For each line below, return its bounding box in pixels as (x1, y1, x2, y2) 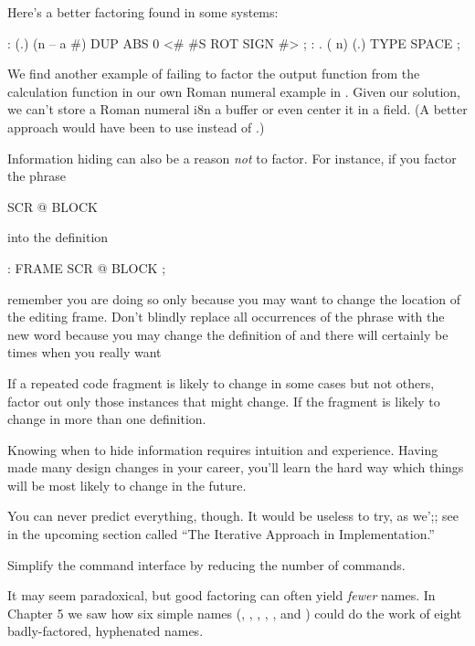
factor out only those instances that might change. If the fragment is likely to (7, 391, 440, 410)
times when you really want (7, 343, 162, 362)
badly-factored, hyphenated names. (7, 621, 204, 641)
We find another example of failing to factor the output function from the (7, 64, 420, 83)
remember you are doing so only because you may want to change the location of (7, 289, 461, 308)
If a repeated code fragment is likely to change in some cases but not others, (7, 373, 435, 392)
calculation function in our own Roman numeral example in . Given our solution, (7, 81, 460, 101)
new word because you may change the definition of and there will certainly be (7, 324, 449, 344)
